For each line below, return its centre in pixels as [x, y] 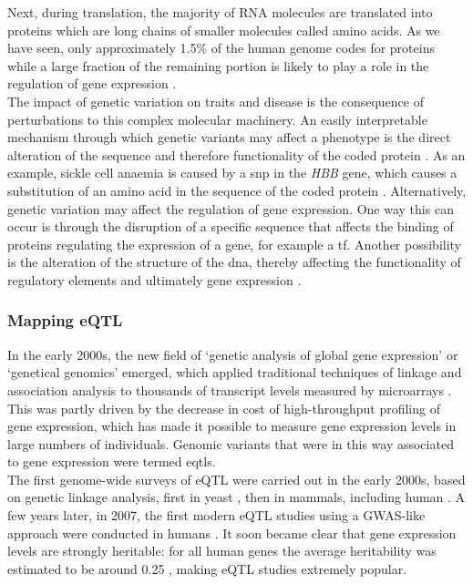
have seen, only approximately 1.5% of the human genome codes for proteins [221, 48]
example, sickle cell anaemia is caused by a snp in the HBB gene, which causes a [232, 173]
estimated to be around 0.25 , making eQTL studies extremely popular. [207, 568]
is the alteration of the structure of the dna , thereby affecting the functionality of [234, 262]
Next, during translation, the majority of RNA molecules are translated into [220, 12]
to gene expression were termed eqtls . [112, 461]
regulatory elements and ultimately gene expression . [154, 279]
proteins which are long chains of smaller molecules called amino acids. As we [224, 30]
